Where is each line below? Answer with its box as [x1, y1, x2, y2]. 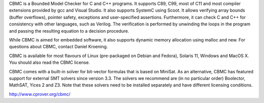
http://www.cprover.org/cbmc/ [9, 91, 71, 97]
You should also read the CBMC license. [9, 60, 90, 65]
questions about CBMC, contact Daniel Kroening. [9, 44, 108, 50]
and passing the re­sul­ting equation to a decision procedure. [9, 28, 130, 34]
